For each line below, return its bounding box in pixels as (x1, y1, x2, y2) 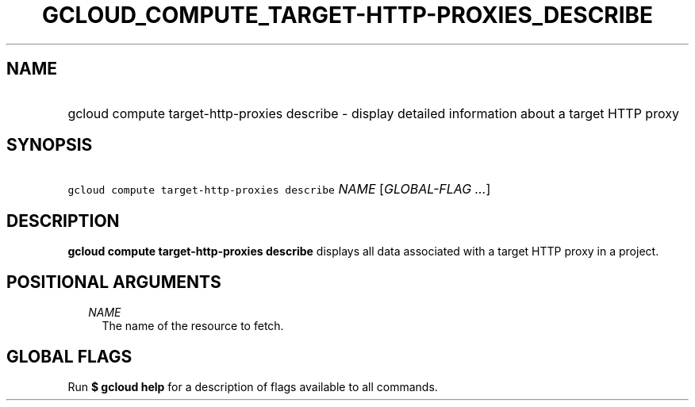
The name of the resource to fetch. (102, 319, 284, 333)
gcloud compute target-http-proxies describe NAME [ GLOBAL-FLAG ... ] (67, 181, 491, 198)
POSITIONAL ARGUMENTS (6, 271, 221, 292)
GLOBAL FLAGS (6, 346, 132, 367)
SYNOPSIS (6, 135, 93, 156)
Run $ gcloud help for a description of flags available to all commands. (67, 379, 438, 394)
